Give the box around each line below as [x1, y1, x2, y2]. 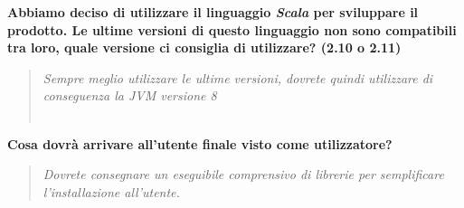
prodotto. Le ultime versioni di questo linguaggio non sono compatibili [7, 20, 457, 39]
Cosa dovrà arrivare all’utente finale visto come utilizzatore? [7, 134, 393, 153]
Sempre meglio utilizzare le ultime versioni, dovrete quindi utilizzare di [43, 68, 433, 87]
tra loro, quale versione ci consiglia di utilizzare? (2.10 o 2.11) [7, 38, 402, 57]
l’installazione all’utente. [43, 182, 180, 201]
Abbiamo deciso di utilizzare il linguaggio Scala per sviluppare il [7, 3, 419, 21]
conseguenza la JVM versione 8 [43, 86, 217, 105]
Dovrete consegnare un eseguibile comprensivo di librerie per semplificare [43, 165, 444, 184]
